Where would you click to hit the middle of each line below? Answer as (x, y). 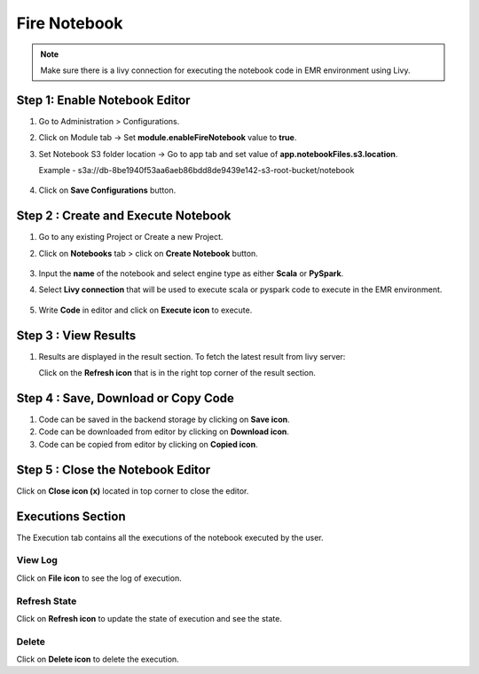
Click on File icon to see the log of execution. (99, 578)
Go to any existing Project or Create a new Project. (131, 237)
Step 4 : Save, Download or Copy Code (126, 398)
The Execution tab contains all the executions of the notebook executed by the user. (170, 537)
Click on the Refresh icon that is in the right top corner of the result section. (177, 373)
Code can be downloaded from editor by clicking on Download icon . (164, 432)
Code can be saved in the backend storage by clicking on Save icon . (164, 420)
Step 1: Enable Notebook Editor (103, 100)
